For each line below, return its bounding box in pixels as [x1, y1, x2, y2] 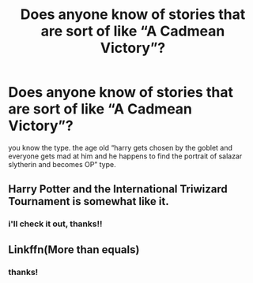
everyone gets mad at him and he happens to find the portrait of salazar [8, 151, 243, 161]
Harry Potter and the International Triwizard [8, 183, 228, 196]
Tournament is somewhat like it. [8, 195, 169, 208]
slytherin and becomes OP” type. [8, 159, 116, 169]
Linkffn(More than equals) [8, 243, 140, 256]
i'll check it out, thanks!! [8, 218, 103, 229]
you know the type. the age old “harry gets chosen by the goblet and [8, 143, 233, 152]
